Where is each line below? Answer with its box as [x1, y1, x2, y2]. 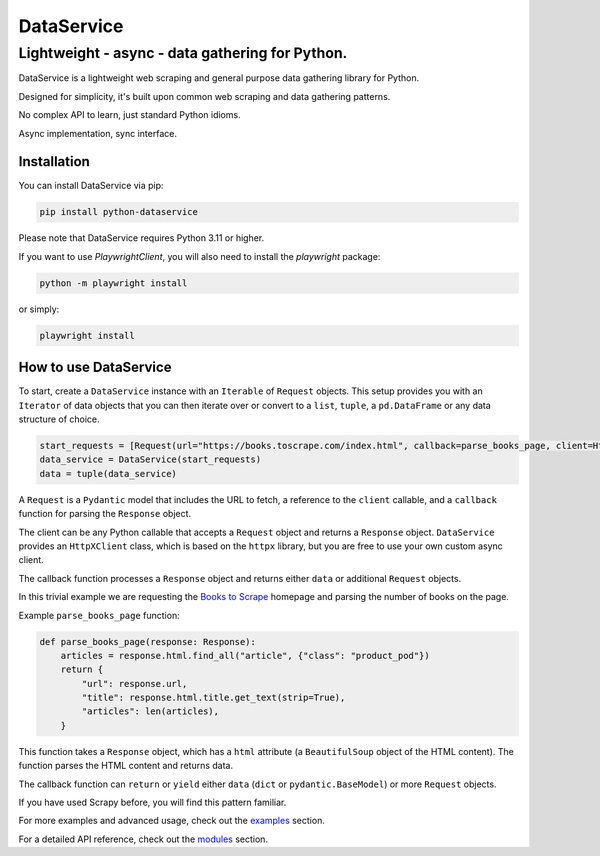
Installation [18, 153, 90, 170]
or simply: [18, 303, 60, 315]
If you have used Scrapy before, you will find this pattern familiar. [18, 796, 287, 809]
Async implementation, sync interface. [18, 127, 177, 139]
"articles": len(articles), [81, 706, 220, 717]
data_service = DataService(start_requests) [39, 454, 262, 465]
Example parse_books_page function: [18, 609, 180, 621]
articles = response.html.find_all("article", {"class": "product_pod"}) [60, 650, 430, 661]
